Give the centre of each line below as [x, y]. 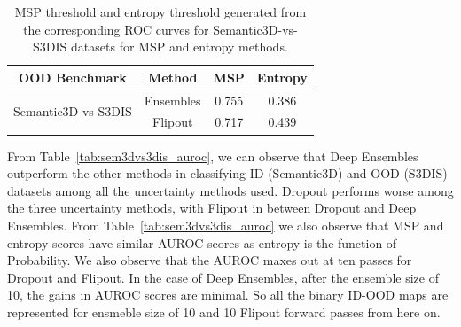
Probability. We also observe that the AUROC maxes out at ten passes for [210, 260]
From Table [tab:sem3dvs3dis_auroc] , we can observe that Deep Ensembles [213, 156]
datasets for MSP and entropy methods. [180, 47]
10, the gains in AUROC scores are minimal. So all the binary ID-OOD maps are [228, 295]
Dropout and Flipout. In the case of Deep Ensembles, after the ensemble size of [223, 277]
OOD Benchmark [73, 77]
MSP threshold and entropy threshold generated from [160, 12]
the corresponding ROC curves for [116, 29]
